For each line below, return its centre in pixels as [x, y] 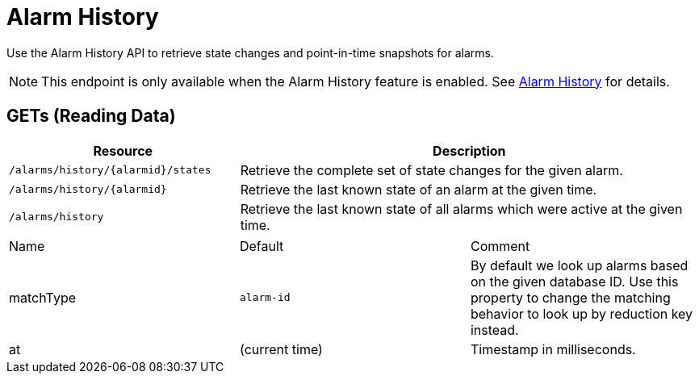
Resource [123, 150]
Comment [500, 246]
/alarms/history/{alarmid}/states [110, 170]
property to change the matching [570, 297]
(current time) [281, 349]
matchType [43, 297]
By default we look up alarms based [579, 265]
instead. [494, 330]
